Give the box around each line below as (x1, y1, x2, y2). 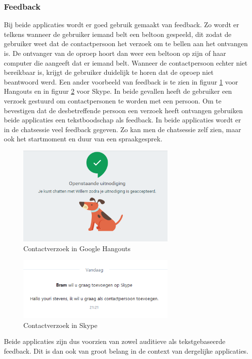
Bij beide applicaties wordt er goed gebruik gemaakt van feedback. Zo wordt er (4, 19, 239, 30)
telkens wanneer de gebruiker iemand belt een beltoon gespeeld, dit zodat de (4, 29, 232, 39)
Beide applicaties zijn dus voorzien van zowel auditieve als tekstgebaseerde (4, 336, 225, 346)
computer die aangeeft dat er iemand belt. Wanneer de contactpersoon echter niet (4, 57, 248, 68)
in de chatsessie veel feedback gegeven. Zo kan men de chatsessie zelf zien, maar (4, 124, 241, 134)
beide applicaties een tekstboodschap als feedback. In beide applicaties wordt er (4, 115, 241, 125)
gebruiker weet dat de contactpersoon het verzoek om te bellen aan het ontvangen (4, 38, 248, 49)
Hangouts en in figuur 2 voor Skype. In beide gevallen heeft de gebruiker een (4, 86, 232, 96)
